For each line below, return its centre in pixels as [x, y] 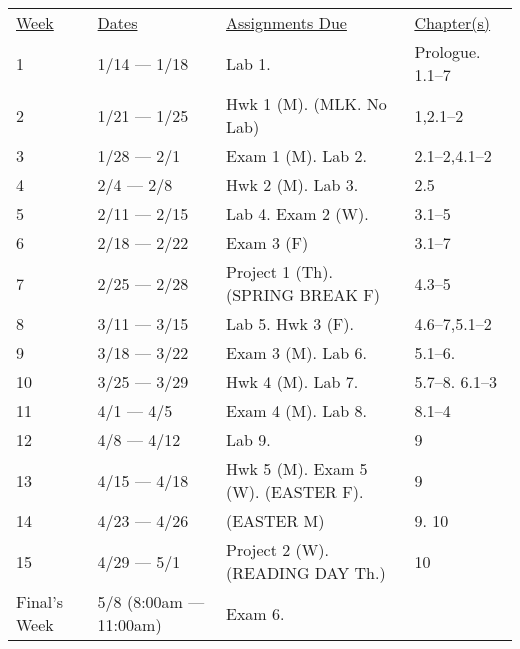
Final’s [39, 601]
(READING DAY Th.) [305, 572]
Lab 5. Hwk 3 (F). [289, 323]
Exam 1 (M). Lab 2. [296, 155]
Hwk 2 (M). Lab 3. [292, 184]
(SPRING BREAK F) [302, 294]
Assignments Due [286, 22]
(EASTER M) [275, 520]
